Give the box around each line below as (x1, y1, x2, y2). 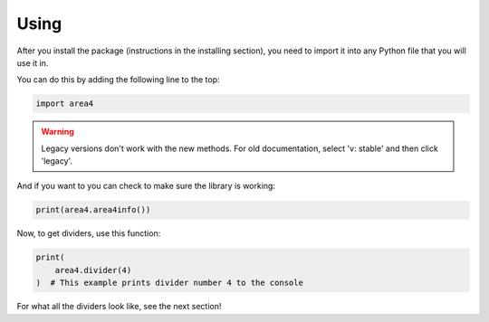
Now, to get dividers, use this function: (16, 228, 161, 239)
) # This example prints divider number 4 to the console (35, 278, 303, 289)
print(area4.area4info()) (35, 204, 151, 215)
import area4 (35, 99, 94, 109)
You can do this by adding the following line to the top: (16, 74, 221, 85)
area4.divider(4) (54, 265, 132, 275)
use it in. (16, 57, 49, 68)
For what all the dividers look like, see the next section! (16, 301, 222, 312)
